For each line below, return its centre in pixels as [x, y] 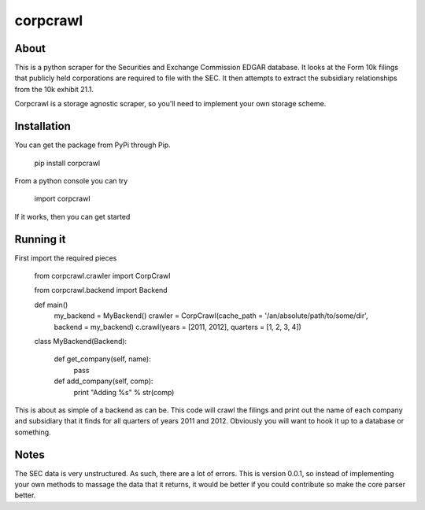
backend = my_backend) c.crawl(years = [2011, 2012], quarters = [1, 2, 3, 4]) [178, 327]
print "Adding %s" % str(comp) [124, 392]
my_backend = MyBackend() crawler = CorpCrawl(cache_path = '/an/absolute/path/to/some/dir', [211, 316]
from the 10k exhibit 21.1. [54, 89]
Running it [40, 239]
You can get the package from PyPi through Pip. [92, 145]
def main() [51, 305]
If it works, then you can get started [72, 216]
